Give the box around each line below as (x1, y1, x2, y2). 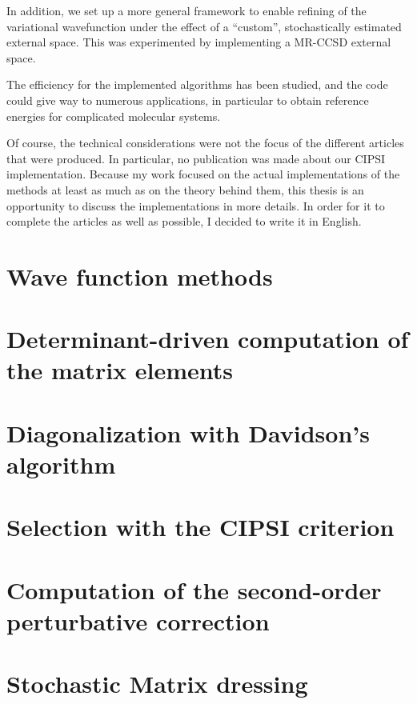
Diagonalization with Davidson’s (6, 416, 370, 449)
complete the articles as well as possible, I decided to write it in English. (6, 213, 362, 230)
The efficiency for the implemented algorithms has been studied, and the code (6, 76, 388, 93)
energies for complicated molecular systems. (6, 107, 221, 124)
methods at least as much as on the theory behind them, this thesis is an (6, 181, 364, 198)
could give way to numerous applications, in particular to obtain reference (6, 91, 369, 108)
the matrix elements (6, 354, 234, 386)
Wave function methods (6, 259, 273, 292)
